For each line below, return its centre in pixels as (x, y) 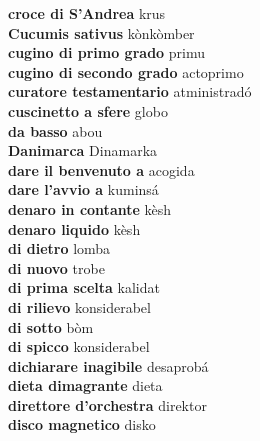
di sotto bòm (51, 326)
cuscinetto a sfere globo (88, 110)
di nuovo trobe (56, 267)
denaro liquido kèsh (74, 228)
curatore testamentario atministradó (130, 91)
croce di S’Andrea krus (87, 13)
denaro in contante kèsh (90, 208)
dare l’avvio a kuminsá (83, 189)
